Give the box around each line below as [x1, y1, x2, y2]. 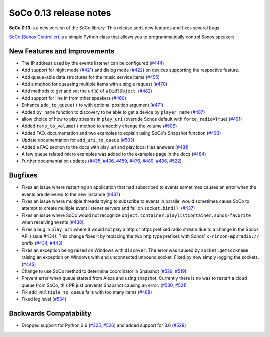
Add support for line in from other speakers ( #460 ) [21, 95, 127, 101]
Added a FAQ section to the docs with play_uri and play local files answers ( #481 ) [21, 144, 189, 150]
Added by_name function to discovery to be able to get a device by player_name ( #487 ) [21, 109, 205, 115]
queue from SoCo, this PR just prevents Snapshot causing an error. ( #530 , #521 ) [21, 282, 187, 288]
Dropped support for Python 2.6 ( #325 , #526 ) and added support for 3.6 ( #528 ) [21, 322, 186, 328]
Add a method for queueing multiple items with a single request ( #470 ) [21, 81, 167, 87]
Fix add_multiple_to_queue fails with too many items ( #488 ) [21, 289, 152, 295]
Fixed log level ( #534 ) [21, 296, 67, 302]
